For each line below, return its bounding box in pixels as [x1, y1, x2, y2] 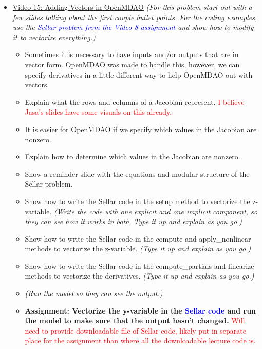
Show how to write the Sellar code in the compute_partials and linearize [25, 260, 254, 271]
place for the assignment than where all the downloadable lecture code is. [25, 335, 256, 346]
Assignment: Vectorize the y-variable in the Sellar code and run [25, 305, 256, 316]
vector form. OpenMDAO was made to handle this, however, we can [25, 59, 240, 69]
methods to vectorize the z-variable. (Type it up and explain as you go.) [25, 243, 251, 254]
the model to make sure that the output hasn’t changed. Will [25, 315, 245, 326]
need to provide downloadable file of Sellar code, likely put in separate [25, 325, 246, 336]
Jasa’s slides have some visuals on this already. [25, 106, 172, 117]
